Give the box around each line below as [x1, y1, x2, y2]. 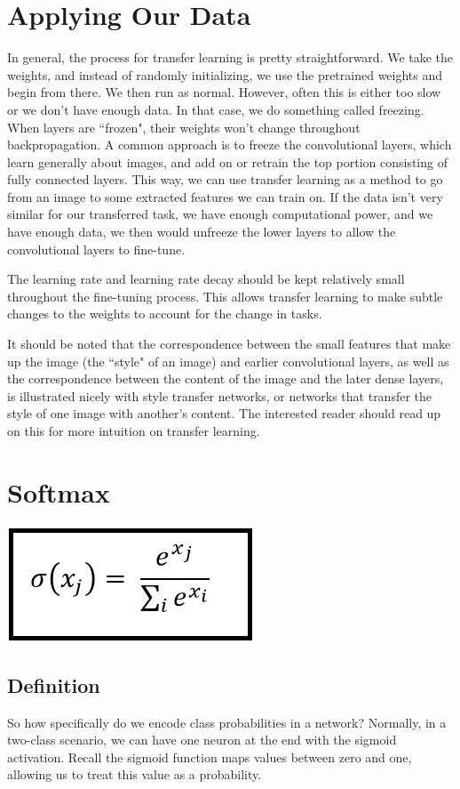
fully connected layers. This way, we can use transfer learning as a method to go [7, 170, 443, 189]
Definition [7, 671, 100, 698]
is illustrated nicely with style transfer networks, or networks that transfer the [7, 386, 432, 405]
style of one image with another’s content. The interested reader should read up [7, 404, 441, 423]
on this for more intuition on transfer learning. [7, 422, 260, 439]
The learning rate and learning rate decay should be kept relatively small [7, 270, 405, 288]
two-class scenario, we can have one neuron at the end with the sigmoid [7, 730, 397, 749]
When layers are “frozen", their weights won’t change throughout [7, 117, 361, 136]
